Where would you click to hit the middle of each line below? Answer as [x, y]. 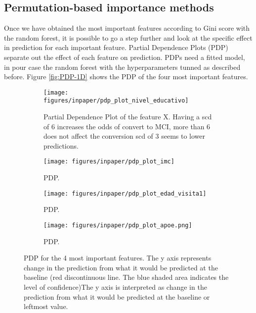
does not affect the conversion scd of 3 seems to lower [125, 136]
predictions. [61, 145]
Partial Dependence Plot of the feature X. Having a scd [128, 117]
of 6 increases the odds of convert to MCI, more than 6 [127, 126]
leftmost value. [46, 306]
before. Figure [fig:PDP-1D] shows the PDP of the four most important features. [126, 77]
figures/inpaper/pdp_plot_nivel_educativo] [116, 101]
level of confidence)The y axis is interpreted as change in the [115, 287]
